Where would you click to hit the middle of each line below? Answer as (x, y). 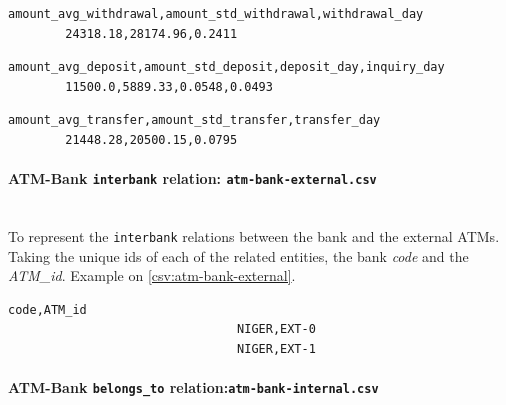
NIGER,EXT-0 (276, 329)
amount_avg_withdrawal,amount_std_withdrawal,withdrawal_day (216, 14)
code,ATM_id (47, 309)
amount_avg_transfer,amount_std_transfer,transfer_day (194, 120)
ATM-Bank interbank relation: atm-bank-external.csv (192, 178)
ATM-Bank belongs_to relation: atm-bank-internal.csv (193, 387)
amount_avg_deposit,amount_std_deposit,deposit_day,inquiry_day (226, 67)
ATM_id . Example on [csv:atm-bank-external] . (152, 275)
